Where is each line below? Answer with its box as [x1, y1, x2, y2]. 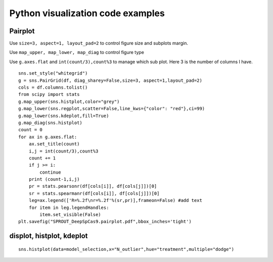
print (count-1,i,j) [28, 177, 80, 182]
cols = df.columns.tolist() [18, 85, 88, 90]
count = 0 [18, 127, 42, 133]
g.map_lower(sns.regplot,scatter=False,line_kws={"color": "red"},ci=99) [18, 106, 205, 112]
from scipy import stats [18, 91, 80, 97]
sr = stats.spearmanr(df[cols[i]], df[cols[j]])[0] [28, 190, 160, 196]
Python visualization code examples [9, 8, 165, 19]
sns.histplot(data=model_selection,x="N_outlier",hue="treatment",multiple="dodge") [18, 246, 235, 252]
